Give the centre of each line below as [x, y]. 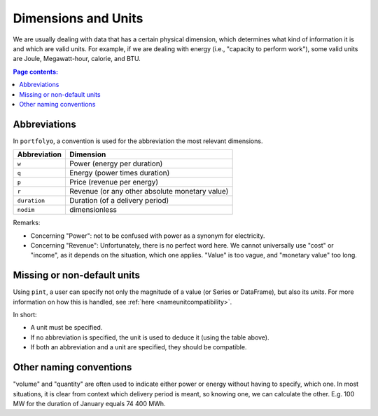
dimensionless [93, 210]
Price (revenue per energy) [114, 182]
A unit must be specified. [66, 328]
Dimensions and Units [78, 18]
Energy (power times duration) [119, 173]
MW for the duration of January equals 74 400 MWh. [89, 403]
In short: [25, 315]
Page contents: [36, 72]
